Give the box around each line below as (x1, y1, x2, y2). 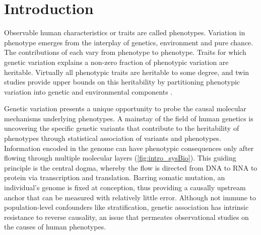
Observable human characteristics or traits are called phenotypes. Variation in (4, 27, 245, 38)
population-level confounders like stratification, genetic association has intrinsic (4, 202, 249, 212)
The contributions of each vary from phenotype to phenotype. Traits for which (4, 47, 246, 57)
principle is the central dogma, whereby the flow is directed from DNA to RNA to (4, 162, 257, 173)
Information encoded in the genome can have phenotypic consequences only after (4, 142, 254, 153)
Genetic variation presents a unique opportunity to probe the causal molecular (4, 103, 246, 114)
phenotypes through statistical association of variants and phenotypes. (4, 133, 221, 143)
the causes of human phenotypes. (4, 221, 106, 232)
